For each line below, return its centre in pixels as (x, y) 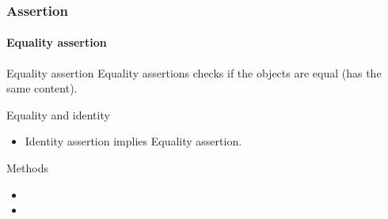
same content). (42, 88)
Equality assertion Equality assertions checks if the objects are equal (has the (194, 72)
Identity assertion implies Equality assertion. (133, 141)
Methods (27, 168)
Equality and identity (58, 114)
